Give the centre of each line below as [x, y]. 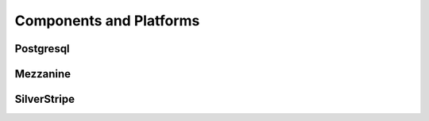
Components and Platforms [107, 21]
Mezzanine [43, 74]
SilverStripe [45, 99]
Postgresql [43, 49]
